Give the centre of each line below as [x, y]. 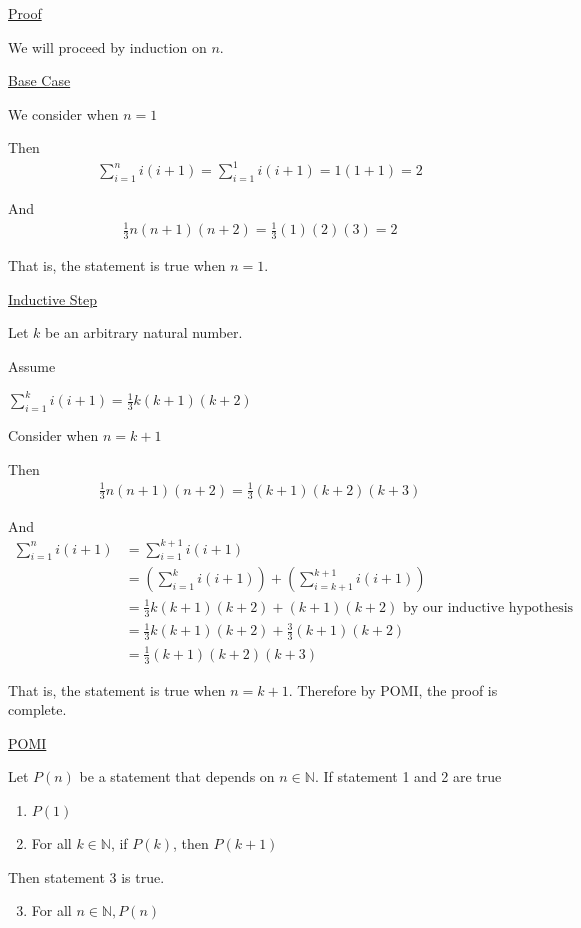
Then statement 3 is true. [86, 876]
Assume [32, 366]
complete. [37, 709]
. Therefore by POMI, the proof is [393, 689]
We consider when [63, 113]
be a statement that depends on [177, 776]
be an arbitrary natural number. [144, 332]
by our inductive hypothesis [488, 607]
